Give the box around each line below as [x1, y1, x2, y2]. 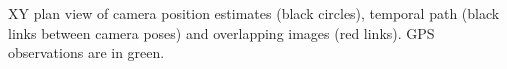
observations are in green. [8, 42, 165, 63]
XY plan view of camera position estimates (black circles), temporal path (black [8, 3, 500, 23]
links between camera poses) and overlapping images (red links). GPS [8, 22, 435, 43]
